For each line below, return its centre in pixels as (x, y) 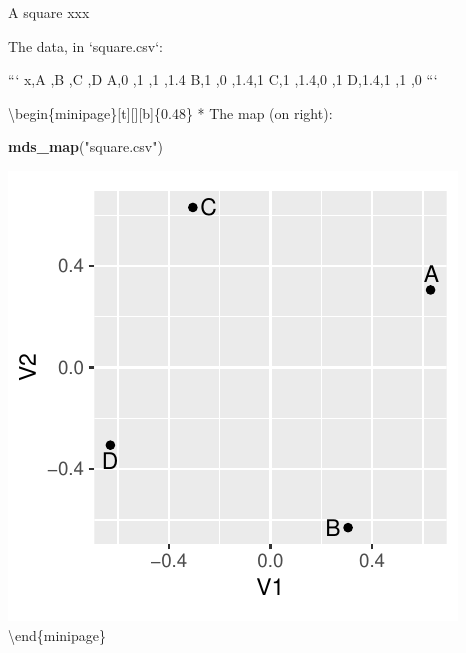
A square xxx (49, 12)
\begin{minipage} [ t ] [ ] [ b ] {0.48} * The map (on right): (170, 112)
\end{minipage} (57, 634)
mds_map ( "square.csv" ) (85, 146)
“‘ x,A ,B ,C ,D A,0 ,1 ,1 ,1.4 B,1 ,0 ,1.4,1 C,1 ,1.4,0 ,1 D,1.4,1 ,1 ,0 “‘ (223, 79)
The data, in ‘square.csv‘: (85, 45)
